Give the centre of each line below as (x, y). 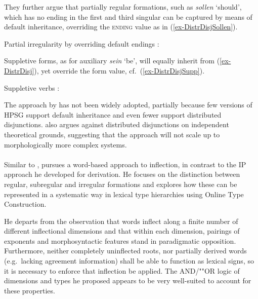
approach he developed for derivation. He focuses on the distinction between (122, 174)
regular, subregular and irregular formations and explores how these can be (121, 184)
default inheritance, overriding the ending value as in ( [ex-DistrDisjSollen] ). (121, 27)
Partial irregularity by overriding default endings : (82, 43)
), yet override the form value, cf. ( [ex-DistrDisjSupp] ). (119, 70)
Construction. (25, 204)
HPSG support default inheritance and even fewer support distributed (113, 114)
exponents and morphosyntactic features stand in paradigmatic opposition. (120, 240)
